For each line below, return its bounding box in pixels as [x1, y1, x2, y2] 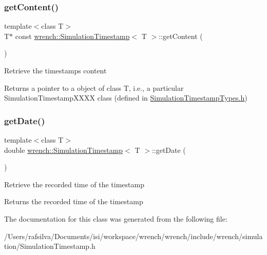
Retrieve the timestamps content [4, 65, 107, 75]
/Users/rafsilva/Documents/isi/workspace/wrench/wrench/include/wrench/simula [4, 230, 263, 241]
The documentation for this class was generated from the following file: [4, 213, 227, 224]
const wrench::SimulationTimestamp [15, 30, 130, 41]
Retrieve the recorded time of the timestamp [4, 179, 144, 189]
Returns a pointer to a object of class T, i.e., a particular [4, 82, 184, 93]
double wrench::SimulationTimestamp [4, 144, 123, 155]
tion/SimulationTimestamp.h [4, 241, 96, 251]
